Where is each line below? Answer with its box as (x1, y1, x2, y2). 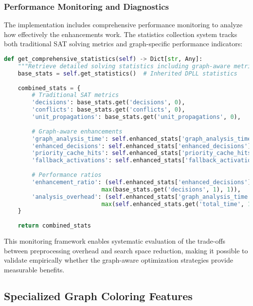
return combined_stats (18, 222, 91, 229)
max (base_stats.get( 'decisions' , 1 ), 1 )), (101, 186, 241, 193)
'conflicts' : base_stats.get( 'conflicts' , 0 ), (32, 106, 185, 114)
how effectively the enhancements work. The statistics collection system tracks (4, 29, 237, 39)
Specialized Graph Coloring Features (4, 288, 193, 303)
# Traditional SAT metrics (32, 92, 119, 99)
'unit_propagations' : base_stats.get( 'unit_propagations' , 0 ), (32, 114, 241, 120)
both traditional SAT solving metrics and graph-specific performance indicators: (4, 38, 243, 49)
